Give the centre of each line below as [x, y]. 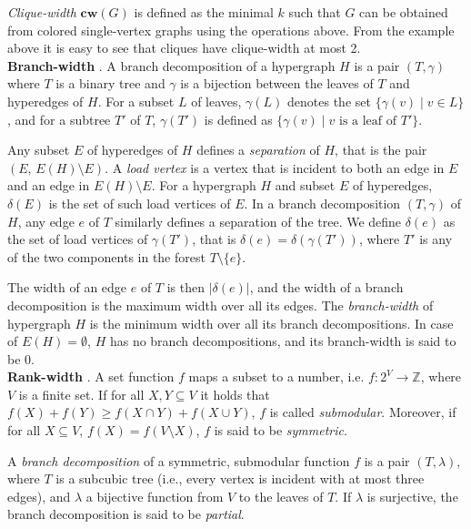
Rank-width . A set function [91, 376]
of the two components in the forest [106, 256]
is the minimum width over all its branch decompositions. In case [271, 323]
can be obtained [404, 12]
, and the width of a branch [326, 287]
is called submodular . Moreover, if [363, 412]
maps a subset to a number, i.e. [276, 376]
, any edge [46, 221]
